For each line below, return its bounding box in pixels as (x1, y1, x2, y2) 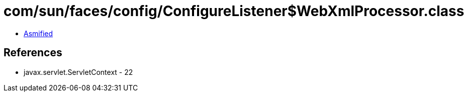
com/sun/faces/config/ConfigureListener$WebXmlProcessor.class (4, 3, 464, 20)
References (4, 46, 62, 59)
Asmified (24, 29, 53, 38)
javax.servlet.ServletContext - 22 (24, 67, 133, 76)
